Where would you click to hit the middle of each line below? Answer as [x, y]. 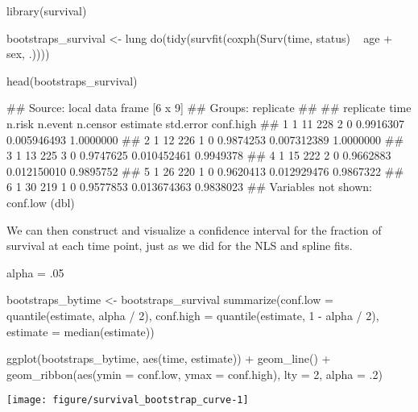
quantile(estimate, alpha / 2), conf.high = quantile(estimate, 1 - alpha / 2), [193, 315]
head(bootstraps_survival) [72, 80]
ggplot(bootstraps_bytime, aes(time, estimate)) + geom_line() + [169, 358]
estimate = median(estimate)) [81, 331]
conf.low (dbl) [41, 202]
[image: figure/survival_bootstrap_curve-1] [128, 400]
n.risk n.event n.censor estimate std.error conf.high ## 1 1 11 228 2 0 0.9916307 [205, 123]
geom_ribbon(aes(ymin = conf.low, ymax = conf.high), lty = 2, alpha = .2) [195, 374]
